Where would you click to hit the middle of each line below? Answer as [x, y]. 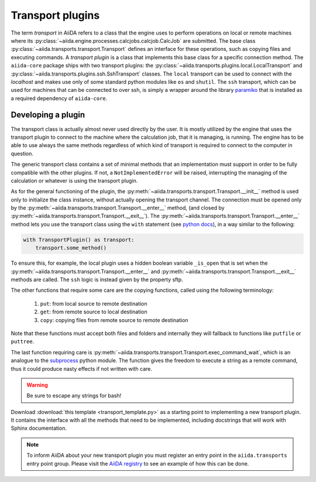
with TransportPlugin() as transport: [79, 240]
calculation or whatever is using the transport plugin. [74, 180]
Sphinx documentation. [39, 428]
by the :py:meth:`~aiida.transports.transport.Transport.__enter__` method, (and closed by [118, 208]
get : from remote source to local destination [94, 312]
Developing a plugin [48, 115]
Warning [37, 385]
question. [22, 153]
